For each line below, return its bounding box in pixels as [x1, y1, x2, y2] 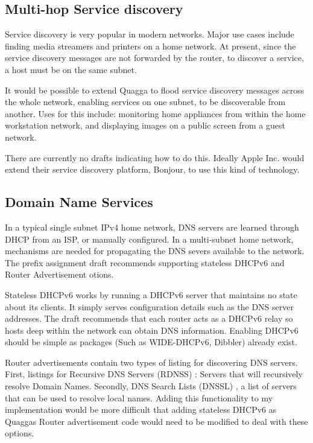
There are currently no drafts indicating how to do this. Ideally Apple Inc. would [5, 151, 305, 164]
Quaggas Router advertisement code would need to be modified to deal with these [5, 415, 308, 427]
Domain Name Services [5, 193, 153, 211]
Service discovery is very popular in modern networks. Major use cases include [5, 28, 294, 40]
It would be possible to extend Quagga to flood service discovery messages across [5, 83, 305, 96]
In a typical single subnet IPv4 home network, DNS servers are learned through [5, 220, 299, 233]
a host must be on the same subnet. [5, 63, 137, 75]
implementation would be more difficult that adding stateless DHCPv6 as [5, 403, 277, 416]
